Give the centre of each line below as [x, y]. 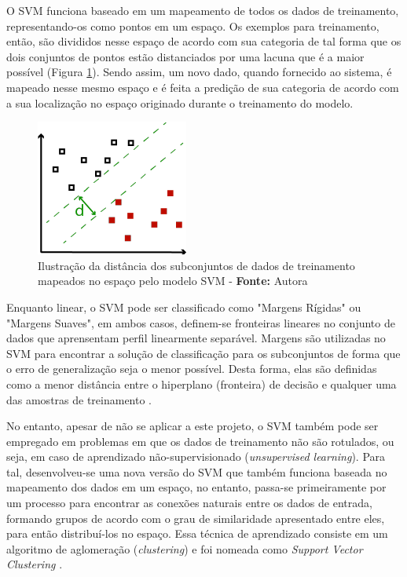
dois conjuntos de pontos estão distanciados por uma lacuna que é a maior [185, 56]
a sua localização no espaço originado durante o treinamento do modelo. [180, 102]
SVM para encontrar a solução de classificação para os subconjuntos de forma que [203, 353]
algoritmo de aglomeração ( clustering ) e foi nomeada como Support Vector [185, 548]
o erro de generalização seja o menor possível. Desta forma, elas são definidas [192, 369]
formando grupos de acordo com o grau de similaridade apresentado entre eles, [196, 518]
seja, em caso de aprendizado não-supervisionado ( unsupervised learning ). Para [196, 456]
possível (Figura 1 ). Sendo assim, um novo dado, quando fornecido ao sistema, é [199, 72]
